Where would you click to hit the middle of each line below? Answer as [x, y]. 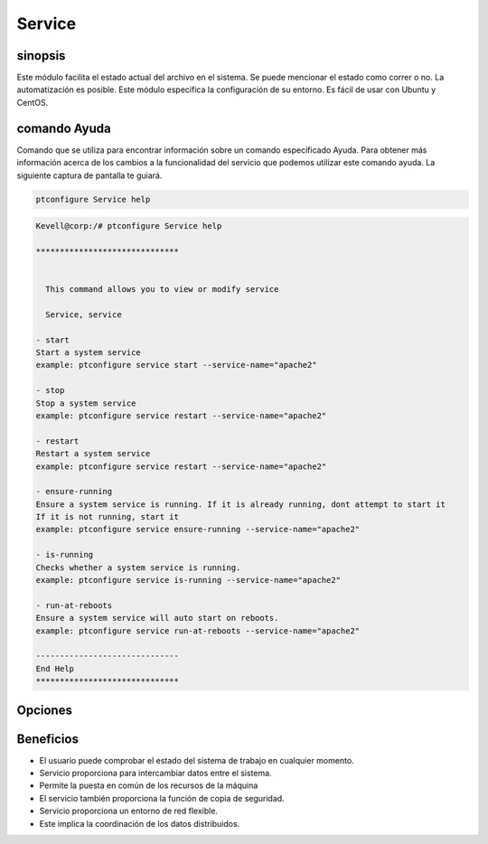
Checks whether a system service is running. [138, 567]
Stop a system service [86, 403]
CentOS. [33, 102]
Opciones [44, 710]
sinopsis [41, 56]
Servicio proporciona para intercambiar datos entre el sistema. [155, 774]
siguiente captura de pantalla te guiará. [89, 175]
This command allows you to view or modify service [162, 290]
